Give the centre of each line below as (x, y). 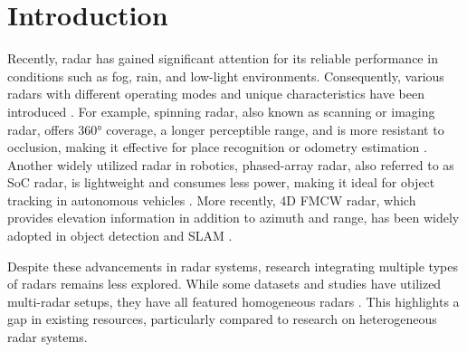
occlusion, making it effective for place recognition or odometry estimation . (217, 147)
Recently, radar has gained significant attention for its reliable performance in (223, 58)
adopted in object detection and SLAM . (120, 236)
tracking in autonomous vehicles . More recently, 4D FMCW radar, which (212, 200)
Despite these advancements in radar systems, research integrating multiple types (233, 266)
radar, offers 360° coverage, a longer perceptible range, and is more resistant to (226, 129)
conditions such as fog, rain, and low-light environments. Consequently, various (226, 76)
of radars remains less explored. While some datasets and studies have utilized (224, 284)
